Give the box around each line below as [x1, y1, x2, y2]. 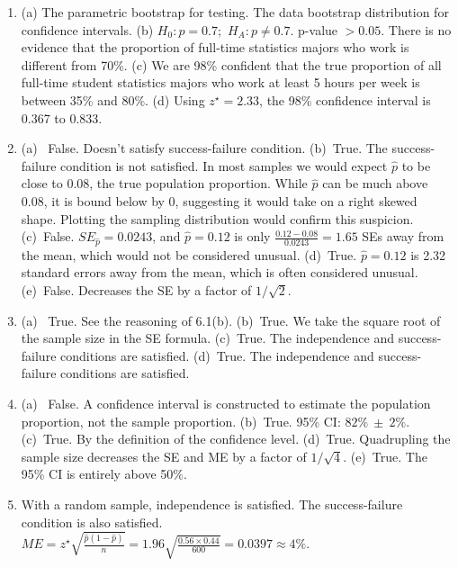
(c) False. [21, 227, 75, 246]
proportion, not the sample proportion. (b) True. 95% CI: [21, 411, 341, 430]
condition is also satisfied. [21, 512, 163, 531]
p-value [298, 20, 338, 39]
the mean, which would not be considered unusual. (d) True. [21, 245, 357, 264]
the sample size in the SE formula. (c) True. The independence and [21, 328, 394, 347]
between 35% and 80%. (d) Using [21, 90, 205, 109]
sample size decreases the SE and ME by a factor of [21, 446, 307, 465]
